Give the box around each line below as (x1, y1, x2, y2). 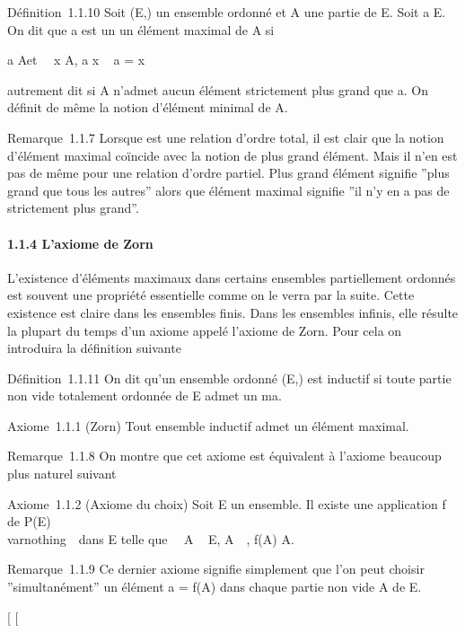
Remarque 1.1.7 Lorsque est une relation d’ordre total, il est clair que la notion (7, 127, 444, 146)
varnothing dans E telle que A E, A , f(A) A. (7, 529, 294, 548)
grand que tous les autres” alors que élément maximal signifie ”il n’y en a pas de (7, 180, 450, 199)
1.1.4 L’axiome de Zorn (7, 233, 154, 252)
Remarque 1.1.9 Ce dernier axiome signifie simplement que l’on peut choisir (7, 559, 425, 578)
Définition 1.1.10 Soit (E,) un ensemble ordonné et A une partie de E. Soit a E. (7, 3, 446, 21)
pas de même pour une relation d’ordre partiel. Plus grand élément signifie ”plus (7, 163, 450, 182)
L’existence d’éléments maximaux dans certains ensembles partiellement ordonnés (7, 268, 456, 286)
